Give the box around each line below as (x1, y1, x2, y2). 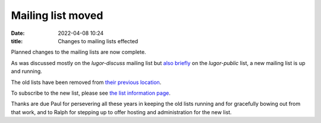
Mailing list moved (11, 9, 103, 22)
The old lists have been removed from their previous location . (11, 79, 162, 86)
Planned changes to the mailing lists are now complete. (11, 48, 146, 56)
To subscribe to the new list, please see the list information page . (11, 89, 171, 96)
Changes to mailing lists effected (58, 37, 139, 44)
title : (11, 37, 23, 44)
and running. (11, 68, 43, 75)
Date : (11, 30, 25, 37)
